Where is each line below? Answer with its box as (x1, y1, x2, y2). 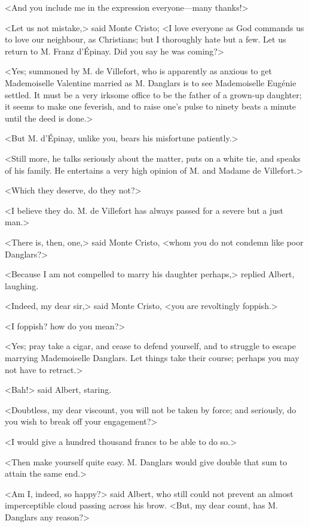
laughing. (5, 279, 39, 292)
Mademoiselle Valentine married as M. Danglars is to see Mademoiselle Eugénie (5, 76, 296, 89)
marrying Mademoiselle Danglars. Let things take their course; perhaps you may (5, 352, 299, 364)
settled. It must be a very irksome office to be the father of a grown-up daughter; (5, 88, 302, 101)
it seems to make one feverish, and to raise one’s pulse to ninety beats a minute (5, 100, 296, 113)
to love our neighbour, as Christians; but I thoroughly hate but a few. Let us (5, 33, 286, 46)
